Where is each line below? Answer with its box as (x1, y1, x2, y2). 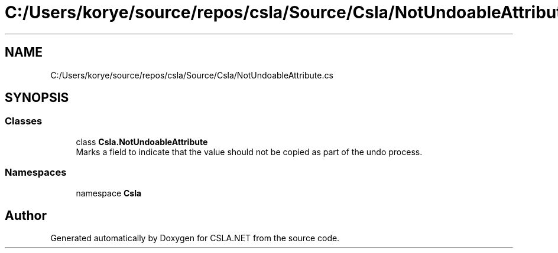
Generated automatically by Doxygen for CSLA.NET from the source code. (50, 233, 340, 244)
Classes (5, 115, 43, 127)
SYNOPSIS (5, 90, 69, 106)
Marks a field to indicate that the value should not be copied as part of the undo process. (76, 146, 423, 157)
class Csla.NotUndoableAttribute (76, 136, 208, 147)
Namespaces (5, 166, 67, 179)
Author (5, 208, 47, 223)
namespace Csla (76, 188, 142, 198)
